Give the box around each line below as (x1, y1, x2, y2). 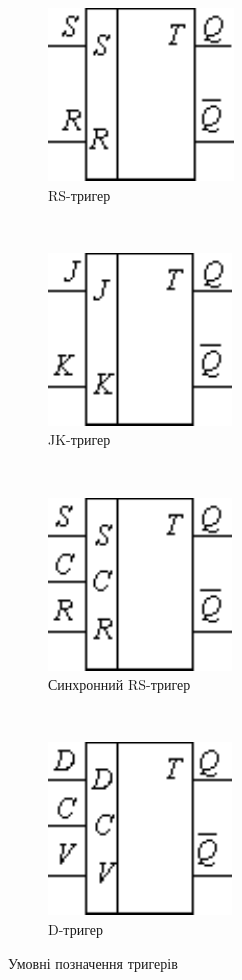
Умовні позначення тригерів (8, 952, 178, 973)
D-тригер (48, 918, 103, 939)
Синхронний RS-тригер (48, 674, 191, 695)
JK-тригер (48, 429, 111, 450)
